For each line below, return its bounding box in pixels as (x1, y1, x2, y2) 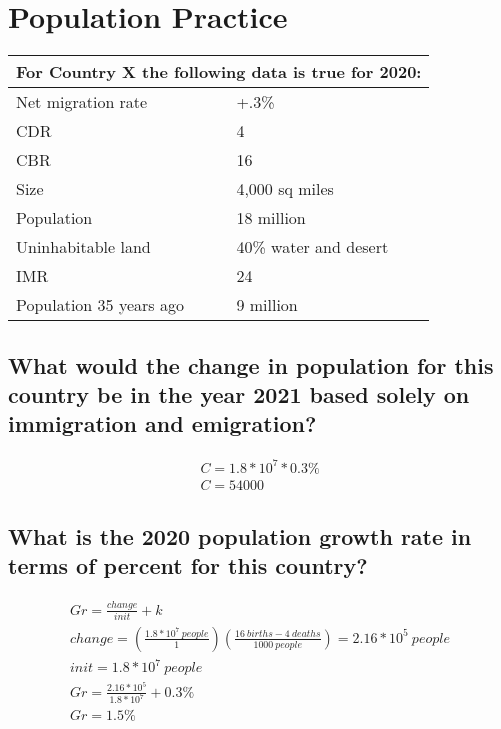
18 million (236, 206, 306, 230)
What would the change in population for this (8, 349, 494, 380)
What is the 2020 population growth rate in (8, 521, 472, 552)
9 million (236, 293, 298, 317)
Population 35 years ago (16, 293, 184, 317)
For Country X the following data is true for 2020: (16, 60, 422, 84)
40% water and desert (236, 235, 389, 259)
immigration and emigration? (8, 408, 317, 439)
